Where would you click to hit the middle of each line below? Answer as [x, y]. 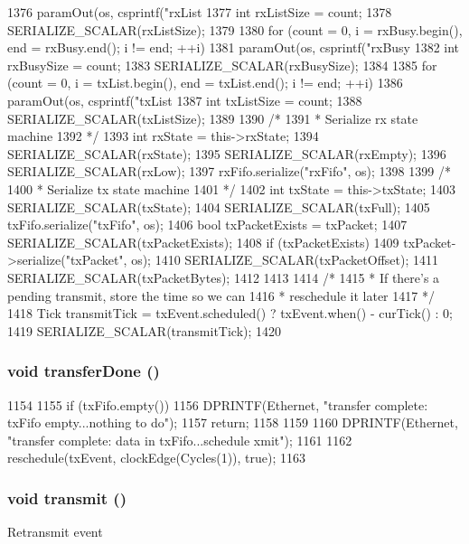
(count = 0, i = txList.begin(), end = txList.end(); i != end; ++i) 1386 [205, 83]
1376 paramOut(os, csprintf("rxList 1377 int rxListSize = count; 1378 [200, 12]
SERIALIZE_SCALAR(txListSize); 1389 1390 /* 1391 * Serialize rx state [213, 118]
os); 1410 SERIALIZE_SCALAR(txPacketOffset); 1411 [285, 260]
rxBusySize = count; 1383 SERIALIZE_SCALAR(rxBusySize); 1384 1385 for [222, 65]
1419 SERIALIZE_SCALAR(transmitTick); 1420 [145, 330]
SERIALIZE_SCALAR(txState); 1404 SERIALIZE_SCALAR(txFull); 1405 [219, 206]
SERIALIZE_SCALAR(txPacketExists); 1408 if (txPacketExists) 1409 [203, 242]
